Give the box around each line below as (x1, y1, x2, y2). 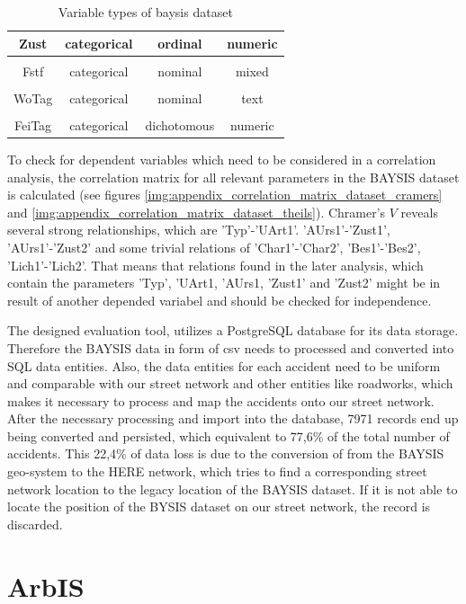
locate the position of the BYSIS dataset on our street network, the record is (7, 497, 431, 516)
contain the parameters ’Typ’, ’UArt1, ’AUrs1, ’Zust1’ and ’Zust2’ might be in (7, 273, 441, 292)
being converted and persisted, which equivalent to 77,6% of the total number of (7, 426, 450, 445)
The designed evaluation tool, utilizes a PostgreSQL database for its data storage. (7, 321, 459, 340)
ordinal (157, 33, 202, 52)
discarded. (7, 514, 63, 533)
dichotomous (145, 115, 215, 134)
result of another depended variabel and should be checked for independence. (7, 290, 432, 309)
